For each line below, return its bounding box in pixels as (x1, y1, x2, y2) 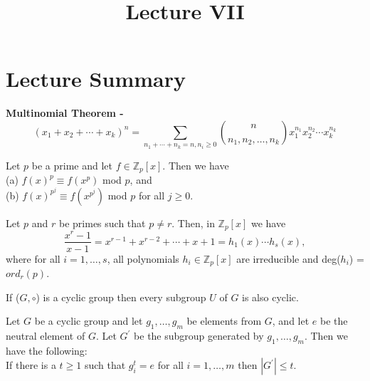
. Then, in (171, 215, 215, 230)
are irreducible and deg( (236, 251, 341, 266)
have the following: (6, 343, 88, 357)
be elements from (186, 313, 262, 328)
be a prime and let (31, 157, 112, 172)
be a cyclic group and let (34, 313, 143, 328)
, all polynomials (107, 251, 179, 266)
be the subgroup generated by (134, 328, 264, 343)
